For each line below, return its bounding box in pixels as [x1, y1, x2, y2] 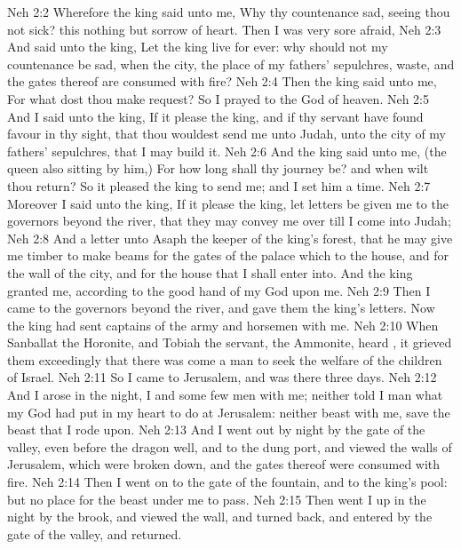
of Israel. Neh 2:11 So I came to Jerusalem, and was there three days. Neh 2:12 [7, 368, 437, 386]
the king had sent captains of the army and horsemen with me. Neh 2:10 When [7, 315, 439, 334]
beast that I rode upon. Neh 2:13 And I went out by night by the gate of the [7, 420, 425, 439]
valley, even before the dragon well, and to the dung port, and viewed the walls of [7, 437, 452, 456]
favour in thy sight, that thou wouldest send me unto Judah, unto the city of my [7, 124, 446, 143]
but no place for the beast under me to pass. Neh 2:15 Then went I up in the [7, 489, 426, 508]
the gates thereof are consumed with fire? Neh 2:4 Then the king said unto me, [7, 72, 437, 91]
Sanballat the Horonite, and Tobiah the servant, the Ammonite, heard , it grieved [7, 333, 452, 352]
